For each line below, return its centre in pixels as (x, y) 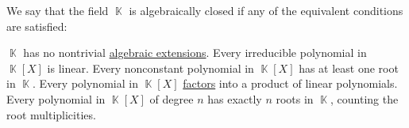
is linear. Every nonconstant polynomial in (150, 68)
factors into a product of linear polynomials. (290, 83)
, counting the (365, 98)
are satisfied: (37, 26)
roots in (295, 98)
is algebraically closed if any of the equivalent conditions (266, 10)
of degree (172, 98)
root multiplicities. (51, 114)
